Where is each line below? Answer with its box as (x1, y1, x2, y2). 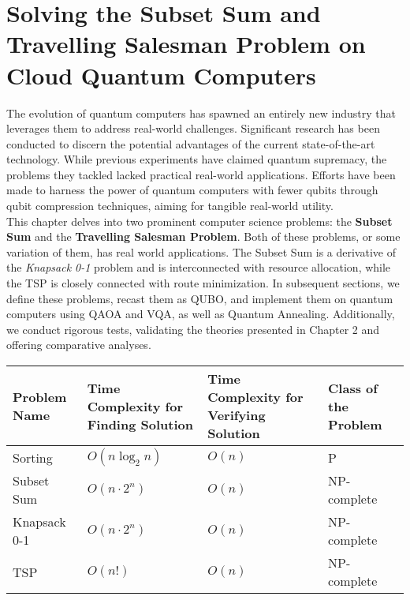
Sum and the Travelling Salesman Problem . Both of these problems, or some (6, 228, 401, 245)
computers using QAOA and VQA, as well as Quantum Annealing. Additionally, (6, 306, 395, 322)
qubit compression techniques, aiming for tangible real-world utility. (6, 197, 334, 214)
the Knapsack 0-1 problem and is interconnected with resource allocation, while (6, 259, 391, 276)
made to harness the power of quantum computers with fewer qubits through (6, 182, 378, 198)
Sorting (13, 448, 53, 467)
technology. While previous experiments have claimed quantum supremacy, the (6, 151, 387, 167)
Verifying (207, 406, 266, 424)
